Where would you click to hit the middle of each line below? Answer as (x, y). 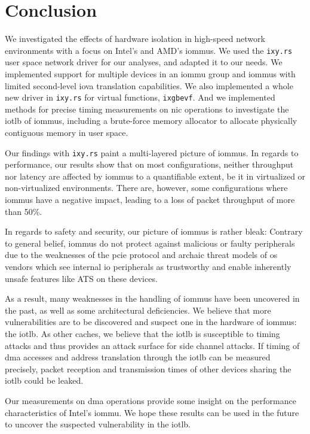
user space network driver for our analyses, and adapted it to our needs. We (144, 62)
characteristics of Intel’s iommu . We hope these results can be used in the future (152, 412)
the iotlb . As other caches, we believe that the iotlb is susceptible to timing (142, 333)
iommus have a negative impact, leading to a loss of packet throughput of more (150, 200)
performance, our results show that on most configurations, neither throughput (149, 164)
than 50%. (24, 211)
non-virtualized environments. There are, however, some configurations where (146, 188)
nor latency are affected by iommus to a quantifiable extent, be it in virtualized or (155, 176)
